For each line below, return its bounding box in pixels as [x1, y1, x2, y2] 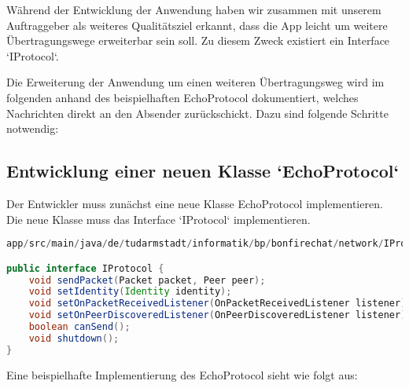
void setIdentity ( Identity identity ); [28, 286, 232, 298]
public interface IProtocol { [6, 262, 164, 274]
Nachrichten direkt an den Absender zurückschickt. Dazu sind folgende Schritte [6, 104, 389, 121]
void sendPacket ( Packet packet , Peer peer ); [28, 274, 266, 286]
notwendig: [6, 120, 59, 137]
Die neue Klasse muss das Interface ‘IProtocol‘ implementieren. [6, 210, 311, 227]
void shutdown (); [28, 332, 120, 344]
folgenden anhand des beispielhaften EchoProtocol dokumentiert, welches [6, 89, 359, 105]
